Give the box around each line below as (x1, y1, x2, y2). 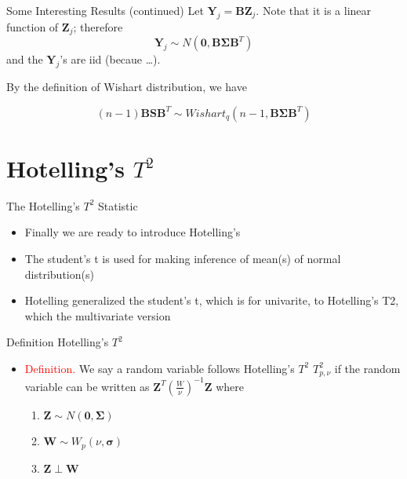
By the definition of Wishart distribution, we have (6, 79, 247, 95)
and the (6, 51, 43, 68)
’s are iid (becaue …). (60, 51, 161, 68)
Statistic (98, 197, 138, 214)
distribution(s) (24, 265, 94, 282)
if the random (334, 360, 401, 376)
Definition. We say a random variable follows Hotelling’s (24, 360, 295, 376)
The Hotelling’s (6, 197, 80, 214)
